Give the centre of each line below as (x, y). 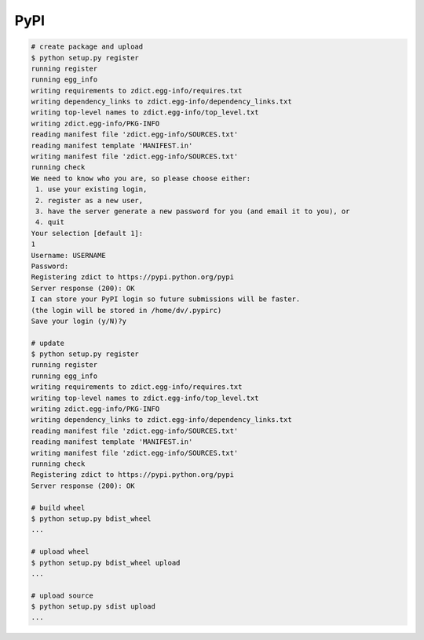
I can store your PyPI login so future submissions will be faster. (166, 299)
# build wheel (58, 507)
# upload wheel (60, 552)
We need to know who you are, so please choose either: (141, 178)
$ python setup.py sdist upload (93, 607)
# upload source (62, 595)
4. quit (50, 222)
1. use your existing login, (91, 189)
